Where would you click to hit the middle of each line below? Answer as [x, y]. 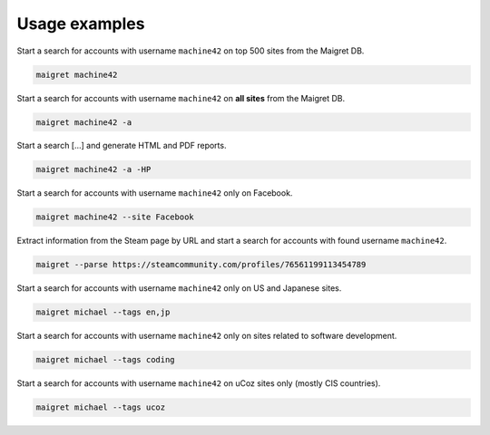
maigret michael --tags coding [106, 360]
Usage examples [81, 24]
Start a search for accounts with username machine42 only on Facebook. [155, 193]
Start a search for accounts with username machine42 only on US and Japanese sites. [179, 288]
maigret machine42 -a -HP [93, 169]
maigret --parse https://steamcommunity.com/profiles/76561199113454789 [201, 265]
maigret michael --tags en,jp [103, 312]
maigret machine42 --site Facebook [115, 217]
